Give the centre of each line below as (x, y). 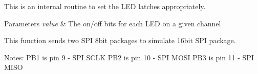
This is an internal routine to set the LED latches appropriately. (105, 6)
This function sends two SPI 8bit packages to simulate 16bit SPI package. (120, 40)
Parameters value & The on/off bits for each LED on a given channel (113, 23)
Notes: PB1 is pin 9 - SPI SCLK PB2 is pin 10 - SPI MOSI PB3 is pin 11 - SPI (129, 57)
